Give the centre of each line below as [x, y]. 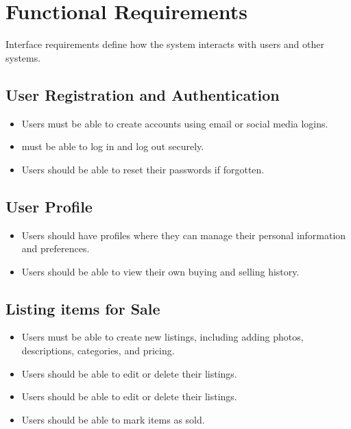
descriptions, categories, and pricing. [98, 351]
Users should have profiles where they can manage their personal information [184, 235]
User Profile [49, 206]
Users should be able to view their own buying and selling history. [160, 271]
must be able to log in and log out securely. [113, 146]
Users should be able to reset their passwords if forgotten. [143, 169]
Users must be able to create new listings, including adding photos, [162, 337]
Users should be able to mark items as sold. [113, 419]
